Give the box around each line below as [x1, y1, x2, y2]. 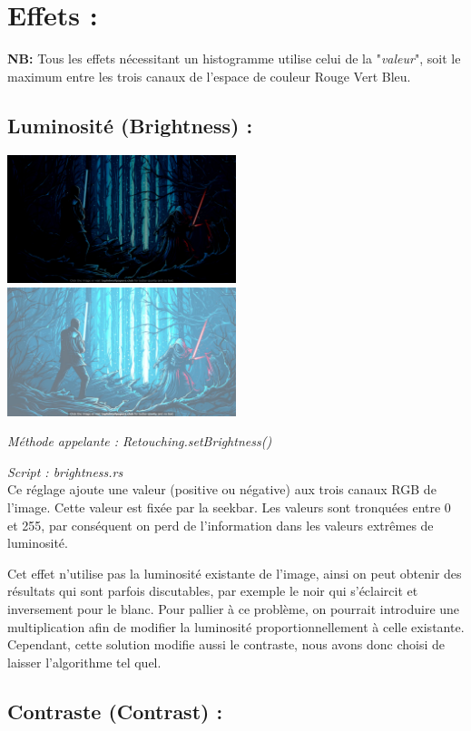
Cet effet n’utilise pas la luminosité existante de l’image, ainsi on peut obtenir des [7, 563, 462, 582]
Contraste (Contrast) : [7, 697, 223, 725]
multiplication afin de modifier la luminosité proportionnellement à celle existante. [7, 617, 465, 636]
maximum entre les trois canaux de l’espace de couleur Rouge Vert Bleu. [7, 66, 411, 85]
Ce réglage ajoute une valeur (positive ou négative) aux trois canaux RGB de [7, 480, 437, 499]
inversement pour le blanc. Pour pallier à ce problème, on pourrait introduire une [7, 599, 460, 618]
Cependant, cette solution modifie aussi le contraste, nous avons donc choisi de [7, 635, 445, 654]
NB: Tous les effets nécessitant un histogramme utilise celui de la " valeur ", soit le [7, 49, 461, 68]
